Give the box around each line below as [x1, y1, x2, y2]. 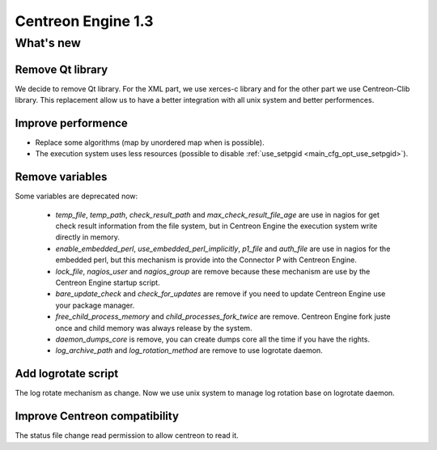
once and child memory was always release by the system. [55, 323, 252, 333]
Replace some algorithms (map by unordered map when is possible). [35, 138, 265, 147]
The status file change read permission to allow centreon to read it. [15, 431, 239, 440]
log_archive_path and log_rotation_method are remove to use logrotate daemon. [55, 346, 323, 355]
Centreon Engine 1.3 [15, 12, 154, 30]
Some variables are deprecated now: [15, 191, 138, 202]
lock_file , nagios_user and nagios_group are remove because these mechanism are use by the [55, 266, 371, 276]
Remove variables [15, 170, 108, 184]
